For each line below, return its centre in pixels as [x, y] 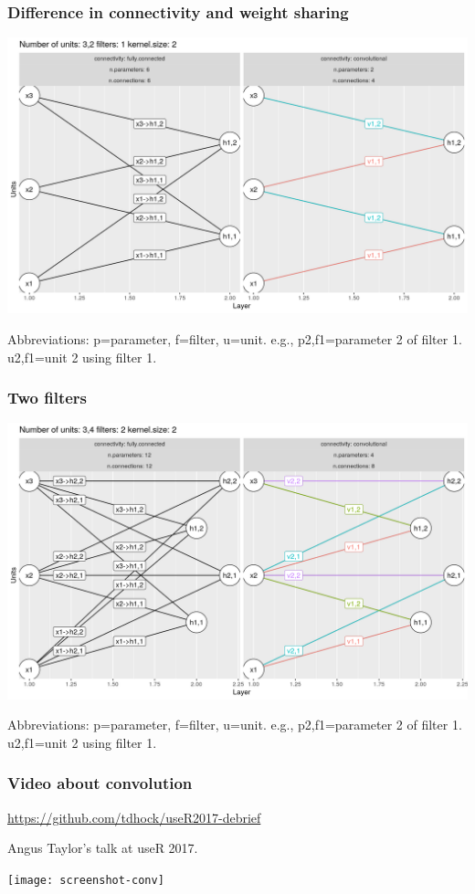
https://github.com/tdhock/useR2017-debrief [134, 817]
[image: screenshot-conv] [86, 880]
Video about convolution [100, 783]
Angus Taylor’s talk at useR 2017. [103, 848]
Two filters [47, 398]
